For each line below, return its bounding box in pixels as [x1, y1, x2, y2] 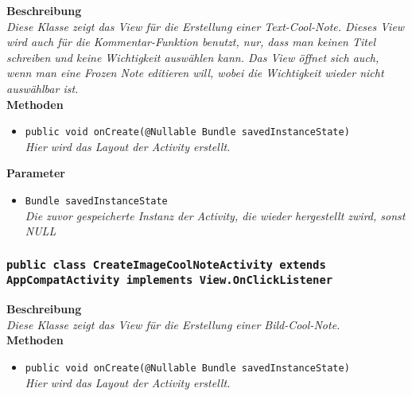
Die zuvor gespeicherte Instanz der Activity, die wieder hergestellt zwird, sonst [25, 207, 406, 223]
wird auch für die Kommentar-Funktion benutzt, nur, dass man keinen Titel [6, 33, 375, 50]
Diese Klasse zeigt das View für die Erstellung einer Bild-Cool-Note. [6, 316, 340, 332]
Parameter [6, 165, 65, 181]
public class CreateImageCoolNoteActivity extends [6, 258, 326, 271]
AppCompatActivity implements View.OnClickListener [6, 274, 333, 287]
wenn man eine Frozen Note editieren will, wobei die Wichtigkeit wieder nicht [6, 64, 384, 81]
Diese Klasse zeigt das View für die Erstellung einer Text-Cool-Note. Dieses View [6, 17, 405, 34]
